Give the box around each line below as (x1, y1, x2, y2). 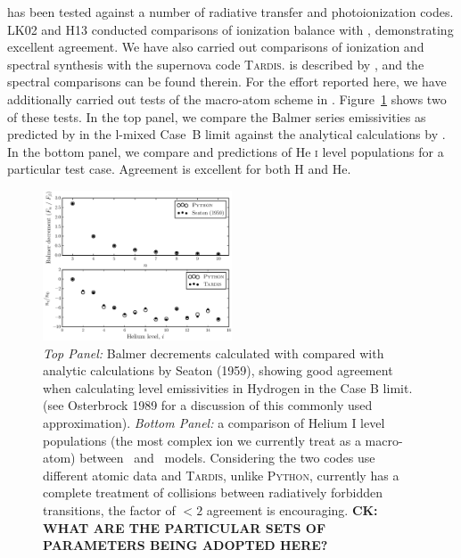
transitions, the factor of (43, 500, 176, 519)
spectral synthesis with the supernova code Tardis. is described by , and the (7, 54, 424, 73)
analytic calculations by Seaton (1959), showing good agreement (43, 361, 393, 380)
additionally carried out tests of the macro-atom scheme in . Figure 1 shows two (7, 89, 447, 108)
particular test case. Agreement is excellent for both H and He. (7, 160, 351, 178)
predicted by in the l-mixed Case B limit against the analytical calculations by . (7, 125, 446, 144)
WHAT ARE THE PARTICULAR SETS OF (43, 518, 326, 537)
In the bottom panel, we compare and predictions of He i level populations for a (7, 142, 444, 160)
